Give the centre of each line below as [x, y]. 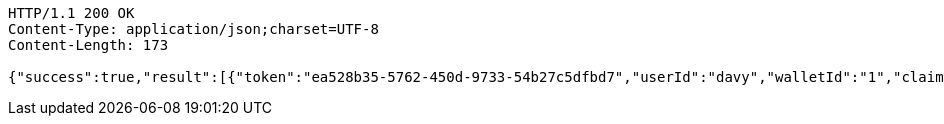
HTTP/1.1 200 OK [71, 13]
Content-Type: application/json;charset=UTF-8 [193, 29]
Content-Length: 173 [88, 45]
